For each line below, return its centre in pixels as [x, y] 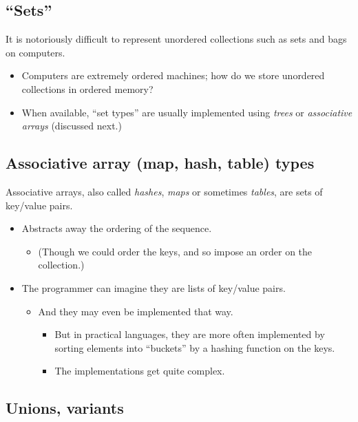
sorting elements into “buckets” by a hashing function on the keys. [195, 347]
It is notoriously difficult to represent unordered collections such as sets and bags [176, 39]
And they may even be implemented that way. [136, 311]
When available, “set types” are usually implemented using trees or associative [187, 112]
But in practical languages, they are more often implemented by [190, 334]
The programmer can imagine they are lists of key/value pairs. [154, 287]
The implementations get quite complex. [140, 371]
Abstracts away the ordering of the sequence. [117, 228]
